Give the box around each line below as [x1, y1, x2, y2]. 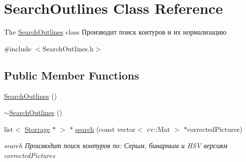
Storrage [25, 123, 50, 134]
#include [4, 43, 32, 53]
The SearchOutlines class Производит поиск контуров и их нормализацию [4, 27, 227, 37]
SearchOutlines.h [42, 43, 94, 53]
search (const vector [75, 123, 136, 134]
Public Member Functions [4, 67, 139, 82]
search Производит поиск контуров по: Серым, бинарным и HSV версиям [4, 140, 228, 151]
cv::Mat [147, 123, 170, 134]
